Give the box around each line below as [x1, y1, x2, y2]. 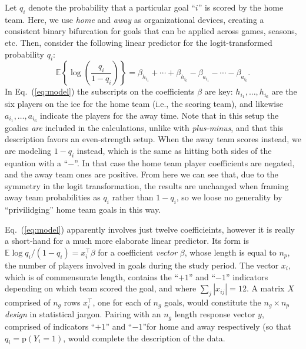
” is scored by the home [198, 1, 284, 13]
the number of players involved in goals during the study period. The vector [5, 259, 279, 271]
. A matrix [246, 282, 285, 294]
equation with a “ [5, 156, 68, 169]
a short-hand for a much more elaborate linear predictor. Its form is [5, 234, 250, 247]
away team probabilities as [5, 191, 101, 203]
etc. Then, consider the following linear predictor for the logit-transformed [5, 36, 272, 48]
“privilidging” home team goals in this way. [5, 203, 161, 216]
